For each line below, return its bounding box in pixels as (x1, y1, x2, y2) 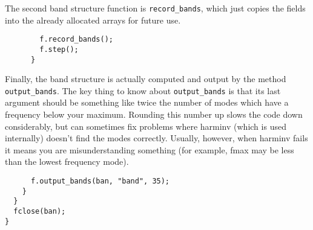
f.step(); (39, 45, 79, 54)
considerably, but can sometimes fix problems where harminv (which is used (5, 120, 286, 132)
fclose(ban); (13, 207, 66, 216)
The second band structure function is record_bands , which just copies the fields (5, 2, 306, 14)
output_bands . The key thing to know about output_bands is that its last (5, 84, 281, 97)
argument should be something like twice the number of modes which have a (5, 96, 289, 109)
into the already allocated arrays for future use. (5, 13, 181, 26)
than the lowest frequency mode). (5, 155, 129, 168)
